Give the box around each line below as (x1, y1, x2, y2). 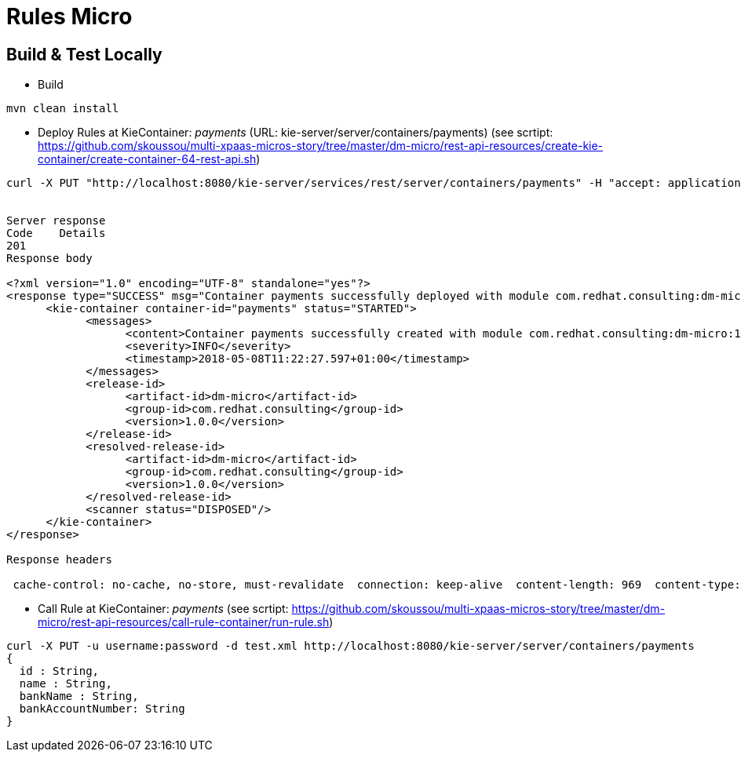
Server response (6, 214, 106, 228)
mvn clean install (6, 102, 119, 115)
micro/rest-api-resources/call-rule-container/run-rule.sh (38, 615, 330, 629)
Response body (6, 252, 93, 265)
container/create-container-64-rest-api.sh (38, 152, 257, 166)
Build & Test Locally (6, 44, 162, 64)
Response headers (6, 553, 112, 567)
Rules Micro (6, 3, 133, 30)
